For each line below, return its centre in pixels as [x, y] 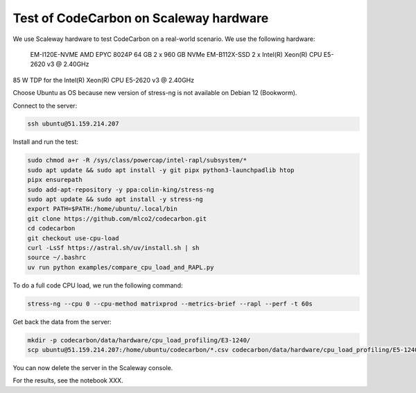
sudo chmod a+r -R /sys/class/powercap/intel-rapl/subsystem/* [137, 160]
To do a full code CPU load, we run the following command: [98, 285]
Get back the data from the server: [62, 321]
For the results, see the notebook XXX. [68, 381]
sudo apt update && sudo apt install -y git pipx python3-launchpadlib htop [161, 170]
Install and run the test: [46, 142]
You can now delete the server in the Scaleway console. [93, 368]
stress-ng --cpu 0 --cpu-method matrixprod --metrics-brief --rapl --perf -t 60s [170, 303]
